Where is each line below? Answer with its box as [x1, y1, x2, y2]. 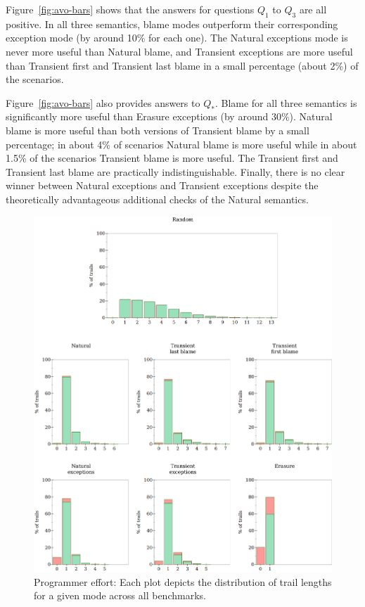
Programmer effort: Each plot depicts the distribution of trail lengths [34, 574, 332, 589]
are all [299, 2, 327, 16]
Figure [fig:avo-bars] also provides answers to [6, 95, 200, 110]
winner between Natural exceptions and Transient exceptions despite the [6, 178, 319, 193]
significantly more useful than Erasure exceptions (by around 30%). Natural [6, 109, 333, 124]
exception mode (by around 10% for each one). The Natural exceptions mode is [6, 30, 348, 45]
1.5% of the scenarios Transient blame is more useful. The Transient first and [6, 151, 338, 165]
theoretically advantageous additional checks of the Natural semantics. [6, 191, 309, 206]
